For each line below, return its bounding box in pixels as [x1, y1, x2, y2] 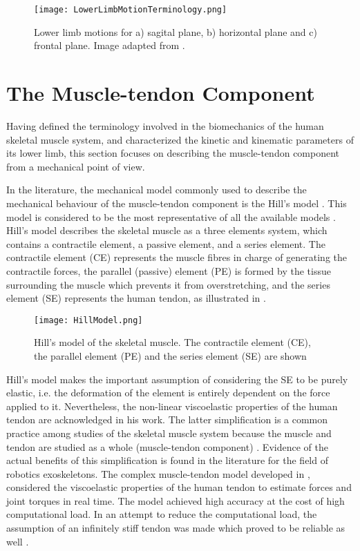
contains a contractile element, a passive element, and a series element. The [6, 236, 325, 251]
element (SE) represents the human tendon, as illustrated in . [6, 291, 266, 305]
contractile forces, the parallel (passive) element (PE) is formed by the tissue [6, 263, 331, 278]
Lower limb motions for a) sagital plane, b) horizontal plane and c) [34, 24, 317, 39]
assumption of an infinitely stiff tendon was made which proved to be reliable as [6, 521, 345, 535]
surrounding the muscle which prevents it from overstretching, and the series [6, 277, 330, 291]
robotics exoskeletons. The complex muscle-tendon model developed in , [6, 466, 310, 481]
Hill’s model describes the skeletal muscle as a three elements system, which [6, 223, 328, 238]
